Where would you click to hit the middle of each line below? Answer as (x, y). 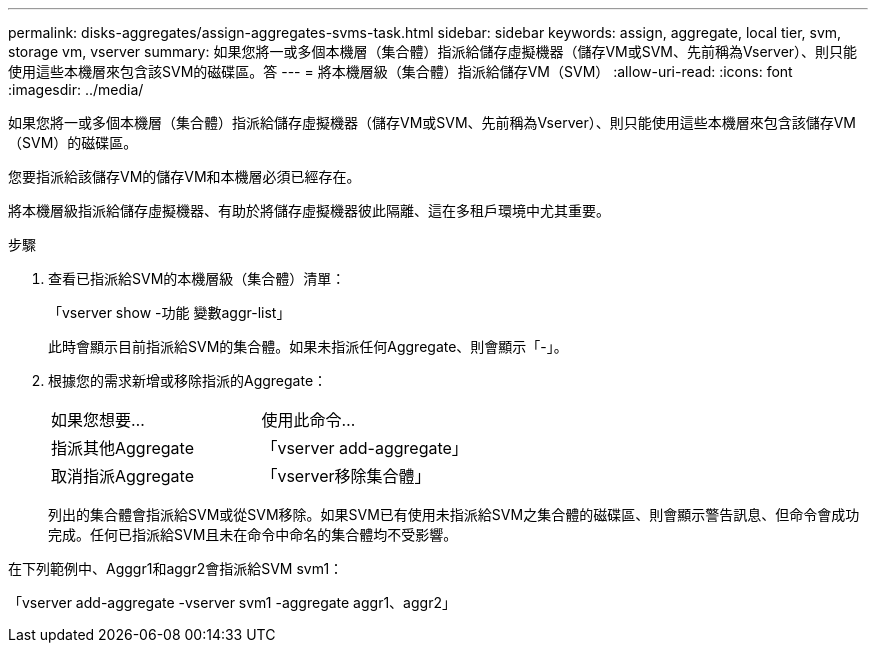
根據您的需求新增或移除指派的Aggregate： (188, 380)
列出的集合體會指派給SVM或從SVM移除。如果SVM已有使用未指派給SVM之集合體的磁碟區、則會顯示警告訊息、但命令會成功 (454, 514)
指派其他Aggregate (122, 448)
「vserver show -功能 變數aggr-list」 (169, 312)
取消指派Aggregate (122, 476)
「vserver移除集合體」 (346, 476)
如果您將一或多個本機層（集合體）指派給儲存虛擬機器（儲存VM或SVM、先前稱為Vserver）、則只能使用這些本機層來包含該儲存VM (432, 122)
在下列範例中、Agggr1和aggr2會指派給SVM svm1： (176, 568)
